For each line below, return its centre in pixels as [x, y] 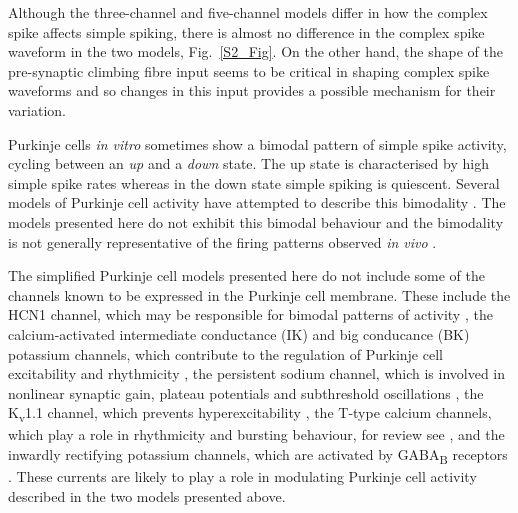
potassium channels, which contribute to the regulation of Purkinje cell [225, 353]
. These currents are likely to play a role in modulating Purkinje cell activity [242, 476]
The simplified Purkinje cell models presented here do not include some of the [246, 275]
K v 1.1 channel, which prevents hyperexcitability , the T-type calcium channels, [250, 414]
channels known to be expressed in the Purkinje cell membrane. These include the [259, 294]
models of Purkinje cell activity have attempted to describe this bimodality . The [257, 202]
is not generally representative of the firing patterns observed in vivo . [222, 241]
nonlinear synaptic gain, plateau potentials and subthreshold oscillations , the [246, 392]
